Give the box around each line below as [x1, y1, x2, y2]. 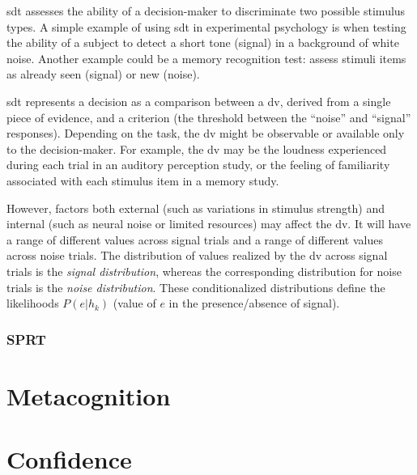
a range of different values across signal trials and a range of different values [6, 231, 383, 248]
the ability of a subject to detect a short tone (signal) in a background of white [6, 34, 399, 51]
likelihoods [6, 295, 59, 312]
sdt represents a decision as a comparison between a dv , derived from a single [6, 92, 391, 109]
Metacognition [6, 379, 171, 412]
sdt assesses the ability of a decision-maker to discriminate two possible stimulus [6, 2, 406, 19]
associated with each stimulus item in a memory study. [6, 172, 279, 189]
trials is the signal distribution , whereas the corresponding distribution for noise [6, 262, 402, 279]
